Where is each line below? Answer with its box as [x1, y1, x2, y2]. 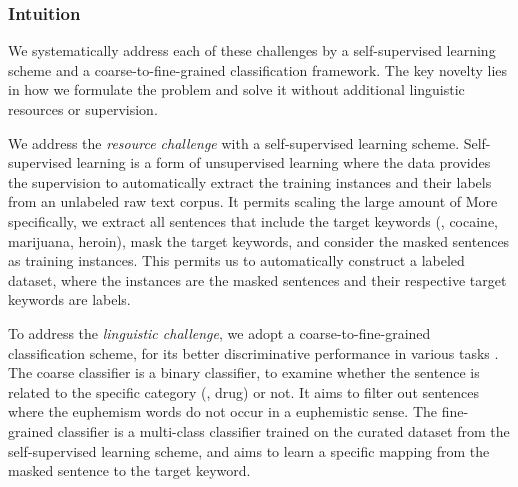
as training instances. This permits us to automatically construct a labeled [8, 250, 465, 271]
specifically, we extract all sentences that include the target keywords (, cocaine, [8, 210, 498, 231]
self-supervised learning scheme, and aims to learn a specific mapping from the [8, 440, 490, 461]
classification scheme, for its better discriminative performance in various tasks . [8, 342, 499, 363]
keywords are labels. [8, 289, 131, 310]
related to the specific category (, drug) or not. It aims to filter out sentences [8, 381, 480, 402]
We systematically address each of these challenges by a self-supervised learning [8, 40, 496, 61]
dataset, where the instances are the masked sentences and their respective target [8, 269, 507, 290]
